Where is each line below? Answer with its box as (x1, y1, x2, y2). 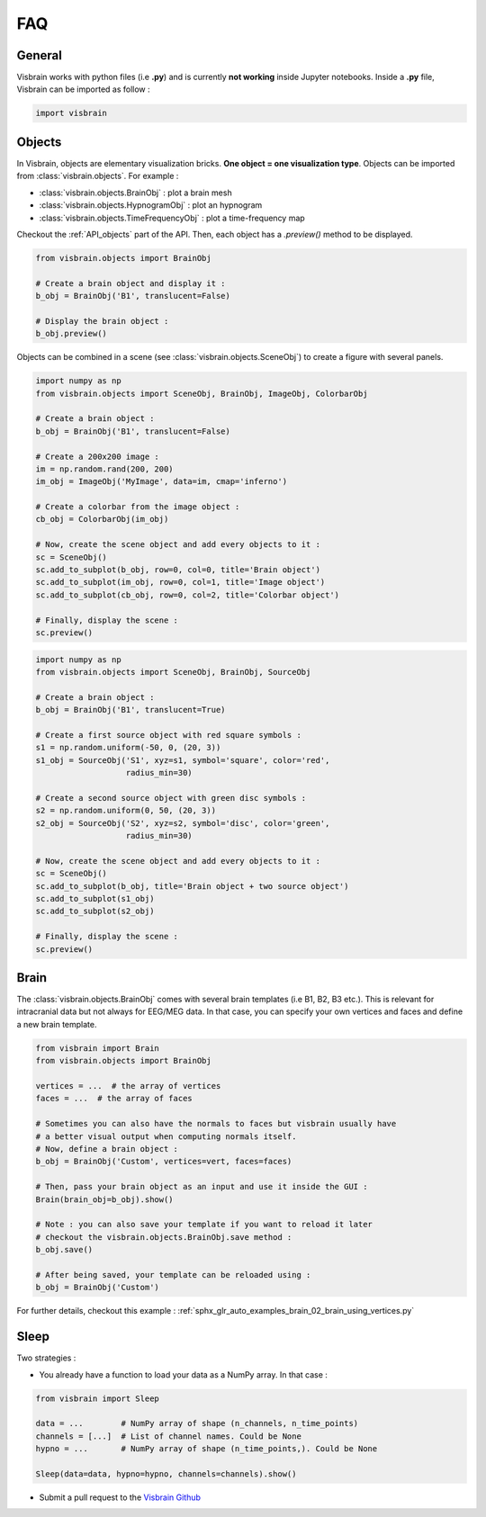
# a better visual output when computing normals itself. (35, 1131, 297, 1142)
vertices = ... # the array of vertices (35, 1081, 221, 1091)
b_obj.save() (35, 1244, 94, 1255)
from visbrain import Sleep (35, 1393, 159, 1404)
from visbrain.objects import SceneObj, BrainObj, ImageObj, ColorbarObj (35, 388, 368, 399)
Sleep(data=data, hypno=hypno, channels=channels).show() (35, 1468, 297, 1479)
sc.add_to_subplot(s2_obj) (35, 906, 155, 917)
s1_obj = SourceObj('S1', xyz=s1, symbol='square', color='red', (35, 755, 330, 765)
